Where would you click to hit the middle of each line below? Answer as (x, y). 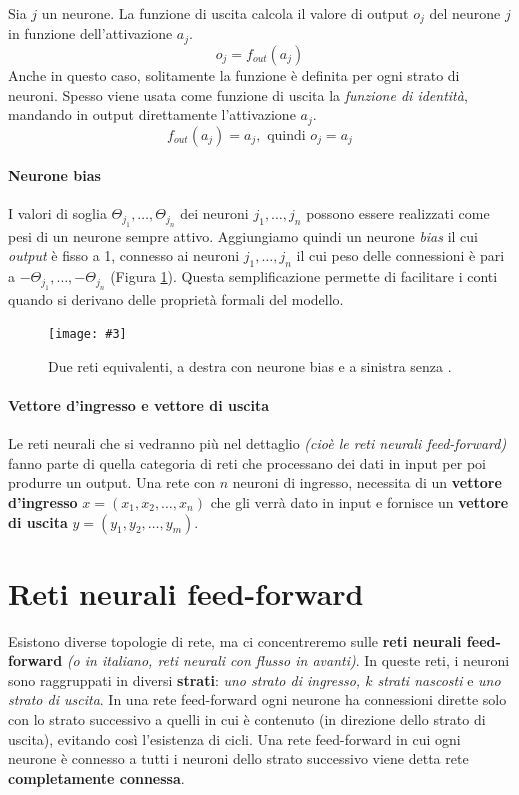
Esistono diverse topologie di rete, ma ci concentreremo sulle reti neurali (235, 640)
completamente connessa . (96, 777)
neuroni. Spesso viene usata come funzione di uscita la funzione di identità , (238, 94)
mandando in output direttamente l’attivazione (152, 114)
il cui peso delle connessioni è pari (400, 255)
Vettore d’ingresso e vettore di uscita (139, 404)
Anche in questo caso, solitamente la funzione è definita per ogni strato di (234, 74)
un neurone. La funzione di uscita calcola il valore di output (225, 13)
